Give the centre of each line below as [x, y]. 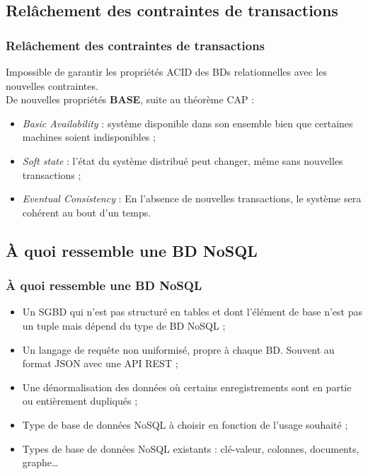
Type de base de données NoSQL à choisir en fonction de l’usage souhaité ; [185, 424]
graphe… [40, 462]
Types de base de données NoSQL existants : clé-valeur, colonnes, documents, [191, 448]
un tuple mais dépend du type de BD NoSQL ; [124, 325]
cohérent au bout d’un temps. [87, 212]
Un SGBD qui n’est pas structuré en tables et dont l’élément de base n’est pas [192, 312]
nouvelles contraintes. [52, 85]
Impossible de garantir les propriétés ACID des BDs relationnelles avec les [166, 71]
